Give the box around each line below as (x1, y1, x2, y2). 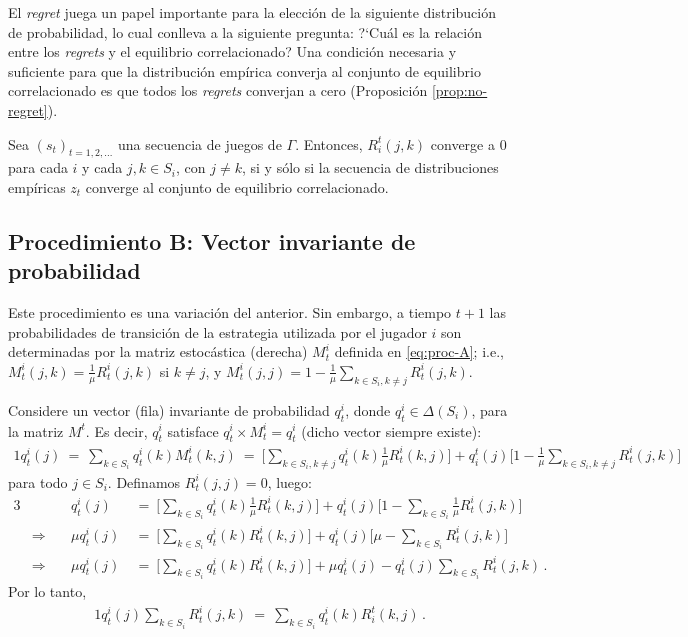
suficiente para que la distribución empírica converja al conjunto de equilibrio (8, 60, 481, 81)
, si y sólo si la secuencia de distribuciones (241, 157, 499, 178)
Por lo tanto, (8, 581, 87, 602)
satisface (167, 420, 219, 441)
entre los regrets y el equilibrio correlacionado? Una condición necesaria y (8, 41, 457, 62)
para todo (8, 471, 68, 492)
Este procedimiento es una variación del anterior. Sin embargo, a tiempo (8, 302, 452, 323)
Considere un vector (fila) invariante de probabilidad (8, 399, 330, 420)
